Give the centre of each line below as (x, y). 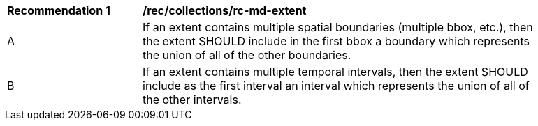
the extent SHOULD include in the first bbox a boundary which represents (336, 41)
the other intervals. (192, 100)
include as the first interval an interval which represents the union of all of (336, 86)
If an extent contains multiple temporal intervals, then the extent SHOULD (335, 72)
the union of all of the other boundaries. (247, 55)
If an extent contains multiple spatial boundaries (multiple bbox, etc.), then (338, 27)
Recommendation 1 (59, 10)
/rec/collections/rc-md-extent (225, 10)
